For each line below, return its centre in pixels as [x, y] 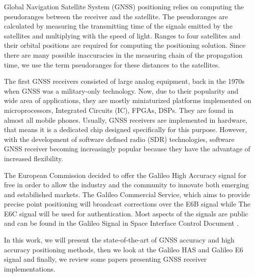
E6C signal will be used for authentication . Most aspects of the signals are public [126, 213]
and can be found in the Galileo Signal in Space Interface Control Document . [121, 223]
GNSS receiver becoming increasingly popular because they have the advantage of [127, 149]
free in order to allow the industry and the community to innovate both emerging [127, 185]
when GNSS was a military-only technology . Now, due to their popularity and [121, 90]
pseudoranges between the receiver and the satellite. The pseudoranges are [116, 16]
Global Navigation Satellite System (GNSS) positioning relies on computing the [124, 6]
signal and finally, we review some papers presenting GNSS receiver [105, 259]
